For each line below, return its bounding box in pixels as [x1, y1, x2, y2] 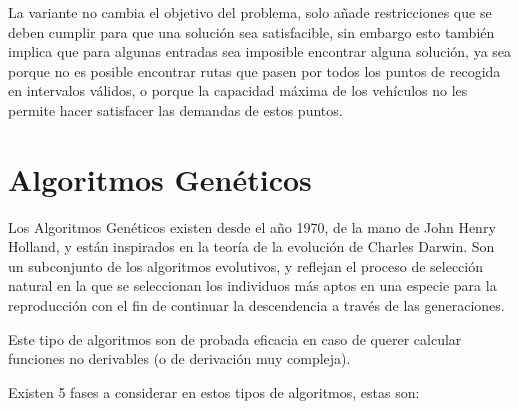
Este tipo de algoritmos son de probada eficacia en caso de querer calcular [8, 328, 462, 349]
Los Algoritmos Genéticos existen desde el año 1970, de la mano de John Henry [8, 216, 496, 237]
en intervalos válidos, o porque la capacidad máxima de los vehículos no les [8, 80, 468, 101]
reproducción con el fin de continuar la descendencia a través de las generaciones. [8, 295, 505, 316]
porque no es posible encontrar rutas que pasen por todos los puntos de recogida [8, 60, 501, 81]
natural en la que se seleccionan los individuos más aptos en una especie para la [8, 275, 497, 296]
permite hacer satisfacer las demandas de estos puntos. [8, 99, 343, 120]
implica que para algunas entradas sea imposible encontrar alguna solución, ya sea [8, 41, 512, 62]
